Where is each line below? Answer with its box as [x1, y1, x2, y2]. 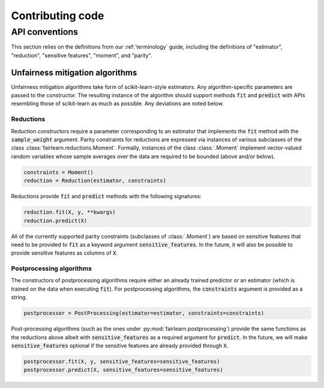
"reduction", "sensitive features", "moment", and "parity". [11, 52, 152, 59]
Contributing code [11, 9, 104, 22]
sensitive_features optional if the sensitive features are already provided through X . [11, 342, 229, 349]
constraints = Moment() [23, 169, 94, 175]
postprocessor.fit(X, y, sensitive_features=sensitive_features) [23, 358, 220, 365]
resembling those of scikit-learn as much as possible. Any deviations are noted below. [11, 100, 224, 108]
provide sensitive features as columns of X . [11, 249, 118, 256]
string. [11, 294, 27, 301]
